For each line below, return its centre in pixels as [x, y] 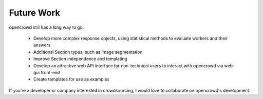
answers [42, 45]
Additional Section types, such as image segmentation [88, 52]
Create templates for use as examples [71, 79]
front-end [50, 72]
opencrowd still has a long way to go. [46, 27]
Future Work [35, 13]
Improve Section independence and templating [80, 59]
